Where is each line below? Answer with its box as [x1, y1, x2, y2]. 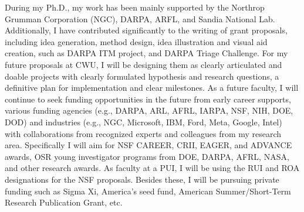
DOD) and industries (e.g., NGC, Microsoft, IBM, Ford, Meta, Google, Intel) [5, 115, 282, 128]
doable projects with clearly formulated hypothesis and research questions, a [5, 70, 279, 82]
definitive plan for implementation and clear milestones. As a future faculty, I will [5, 81, 299, 94]
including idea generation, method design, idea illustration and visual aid [5, 35, 268, 47]
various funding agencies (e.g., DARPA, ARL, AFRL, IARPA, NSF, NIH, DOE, [5, 104, 293, 117]
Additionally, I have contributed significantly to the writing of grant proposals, [5, 24, 288, 36]
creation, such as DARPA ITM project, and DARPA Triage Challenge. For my [5, 47, 288, 59]
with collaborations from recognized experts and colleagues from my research [5, 127, 282, 139]
